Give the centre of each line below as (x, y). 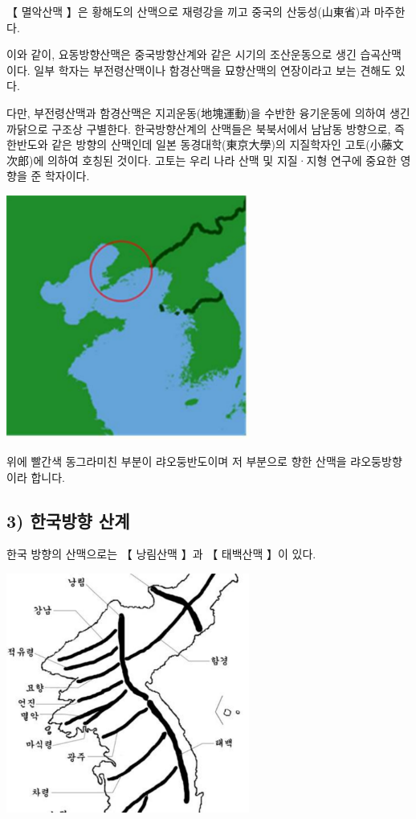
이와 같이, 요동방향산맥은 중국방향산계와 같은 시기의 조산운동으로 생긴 (181, 54)
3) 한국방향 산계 (68, 520)
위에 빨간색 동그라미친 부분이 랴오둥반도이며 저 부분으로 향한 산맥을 (177, 461)
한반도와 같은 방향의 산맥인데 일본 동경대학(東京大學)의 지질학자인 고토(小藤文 (205, 144)
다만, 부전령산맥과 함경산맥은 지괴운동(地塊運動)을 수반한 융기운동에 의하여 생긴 (208, 112)
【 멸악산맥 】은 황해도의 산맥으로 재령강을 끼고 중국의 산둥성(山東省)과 (189, 11)
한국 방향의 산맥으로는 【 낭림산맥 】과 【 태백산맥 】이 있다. (161, 554)
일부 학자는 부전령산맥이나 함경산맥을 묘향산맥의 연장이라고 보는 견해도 (213, 70)
